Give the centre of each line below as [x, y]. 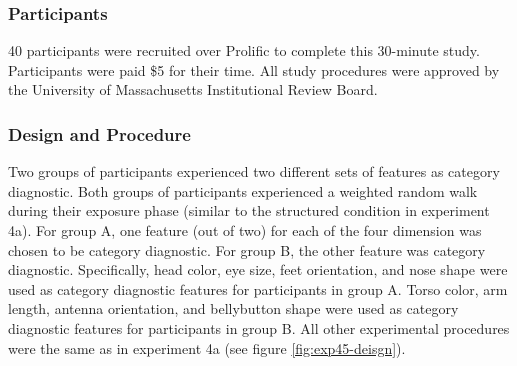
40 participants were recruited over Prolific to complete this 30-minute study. [244, 50]
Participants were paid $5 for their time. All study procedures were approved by [254, 69]
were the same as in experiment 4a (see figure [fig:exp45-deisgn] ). [207, 347]
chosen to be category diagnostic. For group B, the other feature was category [247, 249]
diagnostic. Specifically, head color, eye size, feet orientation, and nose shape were [258, 269]
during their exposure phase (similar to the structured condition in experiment [249, 210]
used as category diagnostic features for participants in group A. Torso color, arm [258, 288]
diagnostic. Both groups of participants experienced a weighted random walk [243, 190]
